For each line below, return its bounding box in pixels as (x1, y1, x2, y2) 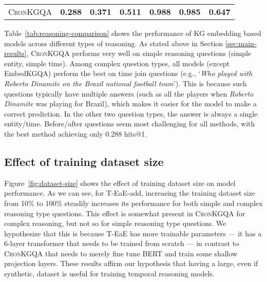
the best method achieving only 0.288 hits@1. (4, 128, 147, 139)
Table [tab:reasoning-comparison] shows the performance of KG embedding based (4, 28, 261, 38)
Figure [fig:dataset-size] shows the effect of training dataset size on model (4, 177, 236, 188)
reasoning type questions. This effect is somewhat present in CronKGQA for (4, 208, 245, 218)
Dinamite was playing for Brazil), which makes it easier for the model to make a (4, 98, 257, 109)
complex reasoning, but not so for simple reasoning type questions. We (4, 218, 226, 229)
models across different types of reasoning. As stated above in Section (4, 37, 223, 48)
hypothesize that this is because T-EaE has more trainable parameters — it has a (4, 228, 262, 238)
